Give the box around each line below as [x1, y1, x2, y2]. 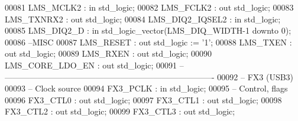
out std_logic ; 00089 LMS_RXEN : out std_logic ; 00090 [5, 47, 212, 60]
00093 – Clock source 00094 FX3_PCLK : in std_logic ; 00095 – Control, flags [5, 82, 288, 94]
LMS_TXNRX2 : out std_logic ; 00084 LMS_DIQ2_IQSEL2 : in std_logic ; [5, 12, 281, 25]
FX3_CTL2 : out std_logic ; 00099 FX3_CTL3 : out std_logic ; [5, 105, 235, 117]
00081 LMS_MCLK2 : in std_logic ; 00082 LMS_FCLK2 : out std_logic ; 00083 [5, 1, 294, 13]
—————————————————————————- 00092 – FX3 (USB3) [5, 70, 294, 83]
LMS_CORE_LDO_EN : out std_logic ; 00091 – [5, 58, 184, 71]
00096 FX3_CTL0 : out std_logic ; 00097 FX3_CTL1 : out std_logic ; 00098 [5, 93, 282, 106]
